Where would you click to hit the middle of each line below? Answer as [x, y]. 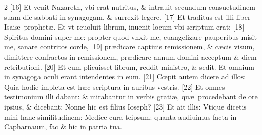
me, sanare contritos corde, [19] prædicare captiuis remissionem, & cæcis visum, [129, 47]
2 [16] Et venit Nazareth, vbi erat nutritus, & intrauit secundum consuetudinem [130, 7]
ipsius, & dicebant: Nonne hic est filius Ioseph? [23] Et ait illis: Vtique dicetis [125, 106]
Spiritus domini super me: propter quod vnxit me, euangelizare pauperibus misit [130, 36]
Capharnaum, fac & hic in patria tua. [63, 127]
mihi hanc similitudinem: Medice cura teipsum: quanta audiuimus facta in [120, 116]
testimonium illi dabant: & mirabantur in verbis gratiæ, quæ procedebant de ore [131, 97]
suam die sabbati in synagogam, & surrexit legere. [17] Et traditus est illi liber [127, 17]
